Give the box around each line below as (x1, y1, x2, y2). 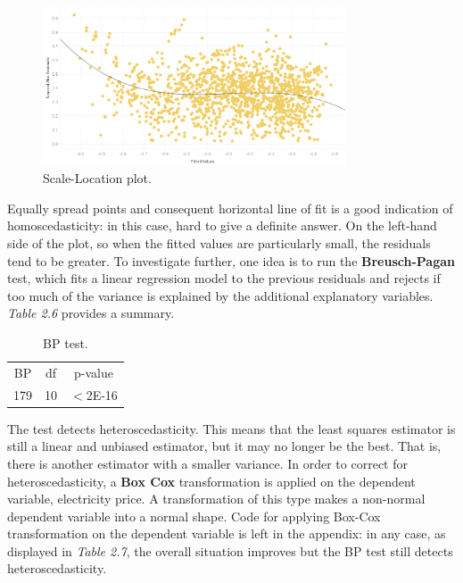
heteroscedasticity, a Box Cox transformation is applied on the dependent (7, 471, 416, 490)
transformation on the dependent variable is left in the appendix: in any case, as (7, 524, 446, 543)
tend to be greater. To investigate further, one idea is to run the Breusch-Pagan (7, 251, 456, 270)
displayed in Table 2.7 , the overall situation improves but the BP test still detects (7, 541, 453, 560)
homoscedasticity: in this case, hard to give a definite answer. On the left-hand (7, 216, 437, 235)
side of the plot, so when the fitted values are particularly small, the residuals (7, 233, 431, 252)
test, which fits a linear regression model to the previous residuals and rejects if (7, 269, 441, 287)
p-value (73, 362, 113, 381)
